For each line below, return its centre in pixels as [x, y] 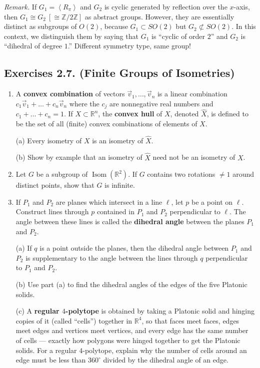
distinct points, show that [55, 185]
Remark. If [20, 6]
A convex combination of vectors [70, 94]
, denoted [184, 114]
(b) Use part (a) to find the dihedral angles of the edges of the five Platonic [131, 284]
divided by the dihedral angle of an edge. [166, 360]
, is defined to [227, 114]
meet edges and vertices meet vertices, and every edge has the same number [132, 330]
